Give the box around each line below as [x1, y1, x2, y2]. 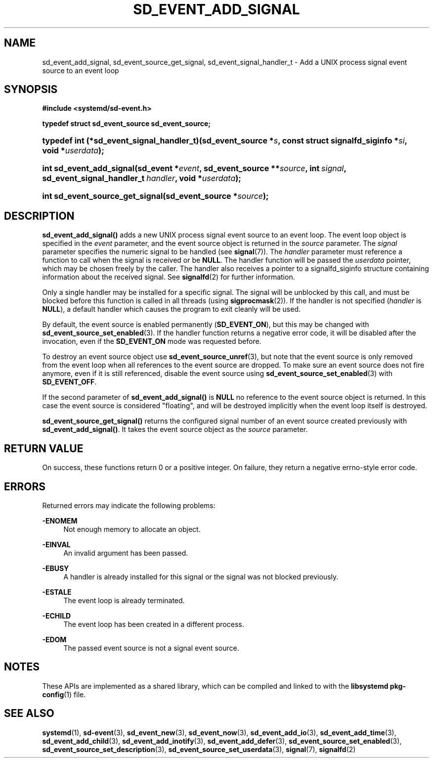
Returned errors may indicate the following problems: [42, 501, 216, 510]
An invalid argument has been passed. [63, 548, 188, 557]
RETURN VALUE [4, 442, 84, 455]
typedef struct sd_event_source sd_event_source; [42, 119, 211, 128]
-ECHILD [42, 611, 71, 620]
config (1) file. [42, 690, 86, 699]
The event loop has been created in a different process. [63, 619, 244, 628]
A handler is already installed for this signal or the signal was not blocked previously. [63, 572, 339, 581]
